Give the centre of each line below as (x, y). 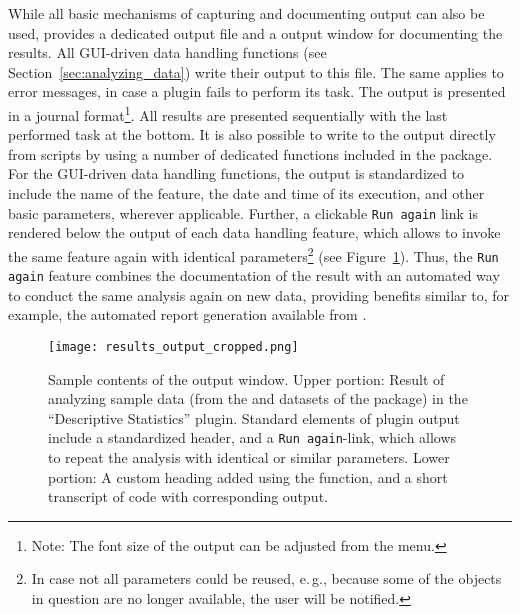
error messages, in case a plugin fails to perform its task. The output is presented (257, 91)
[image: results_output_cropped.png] (173, 347)
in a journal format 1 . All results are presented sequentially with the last (228, 113)
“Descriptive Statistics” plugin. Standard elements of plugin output (254, 417)
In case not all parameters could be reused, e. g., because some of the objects (266, 578)
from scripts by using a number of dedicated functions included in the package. (250, 153)
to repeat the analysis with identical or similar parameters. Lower (249, 457)
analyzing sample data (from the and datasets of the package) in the (258, 398)
